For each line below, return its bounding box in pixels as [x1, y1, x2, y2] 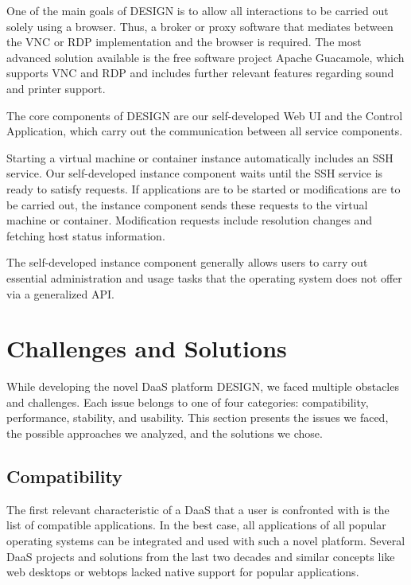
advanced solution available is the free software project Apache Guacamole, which [6, 49, 405, 65]
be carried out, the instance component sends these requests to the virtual [6, 196, 368, 213]
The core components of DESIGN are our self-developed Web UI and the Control [6, 107, 403, 123]
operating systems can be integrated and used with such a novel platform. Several [6, 532, 405, 548]
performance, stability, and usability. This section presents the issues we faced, [6, 409, 389, 426]
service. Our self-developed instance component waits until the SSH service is [6, 165, 383, 181]
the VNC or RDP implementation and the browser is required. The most [6, 33, 362, 50]
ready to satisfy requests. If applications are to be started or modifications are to [6, 180, 401, 197]
